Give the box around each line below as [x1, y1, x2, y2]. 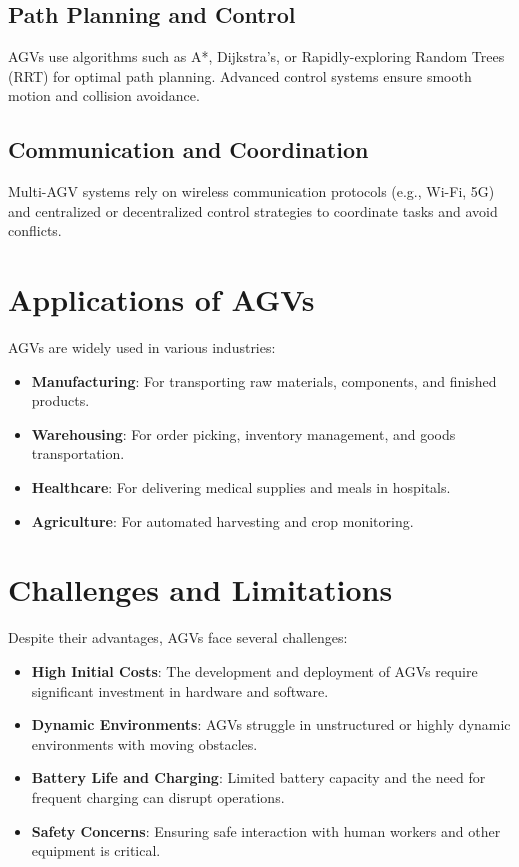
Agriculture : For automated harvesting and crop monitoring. [31, 510, 414, 531]
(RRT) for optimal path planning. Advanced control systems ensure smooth [8, 65, 472, 86]
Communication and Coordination [8, 134, 369, 165]
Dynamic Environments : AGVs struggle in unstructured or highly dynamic [31, 714, 511, 735]
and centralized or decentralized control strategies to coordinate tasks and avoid [8, 200, 498, 221]
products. [31, 390, 90, 411]
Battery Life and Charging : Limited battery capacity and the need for [31, 767, 486, 788]
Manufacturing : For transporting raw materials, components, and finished [31, 370, 497, 391]
